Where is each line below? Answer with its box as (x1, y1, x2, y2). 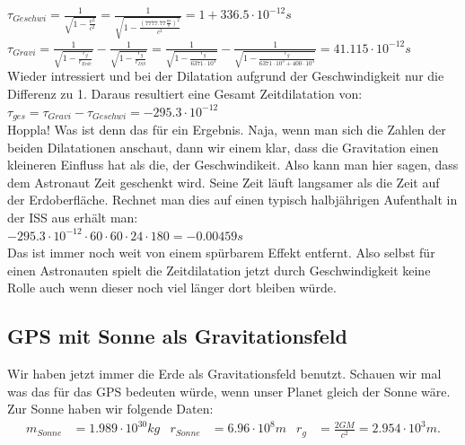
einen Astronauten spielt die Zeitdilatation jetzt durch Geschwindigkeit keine (7, 260, 431, 279)
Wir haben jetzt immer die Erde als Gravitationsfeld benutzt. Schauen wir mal (7, 364, 442, 383)
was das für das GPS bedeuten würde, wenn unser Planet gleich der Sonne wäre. (7, 381, 451, 400)
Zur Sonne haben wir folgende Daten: (7, 399, 214, 418)
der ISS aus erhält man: (7, 208, 138, 227)
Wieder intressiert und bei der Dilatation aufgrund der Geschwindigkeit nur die (7, 66, 444, 85)
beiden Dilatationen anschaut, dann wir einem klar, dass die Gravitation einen (7, 137, 439, 156)
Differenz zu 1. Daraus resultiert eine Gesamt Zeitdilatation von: (7, 84, 363, 102)
